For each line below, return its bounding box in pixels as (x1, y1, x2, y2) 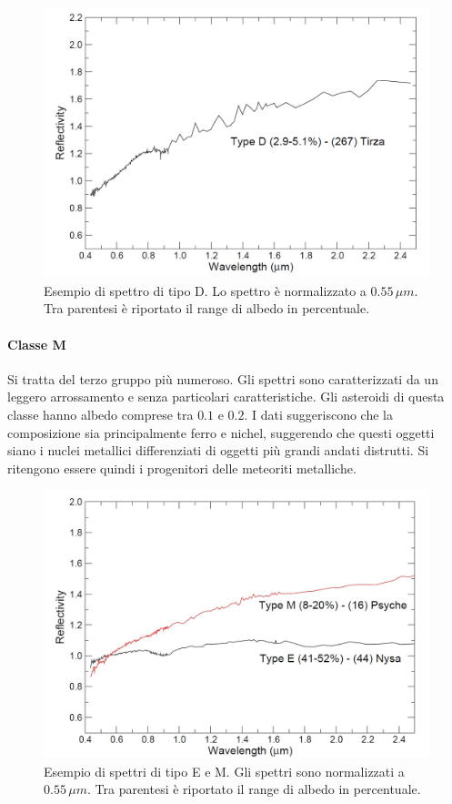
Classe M (7, 334, 66, 353)
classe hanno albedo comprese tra (7, 405, 194, 424)
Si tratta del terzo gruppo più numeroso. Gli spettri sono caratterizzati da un (7, 369, 438, 388)
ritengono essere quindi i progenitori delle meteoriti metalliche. (7, 458, 357, 477)
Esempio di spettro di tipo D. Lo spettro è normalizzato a (44, 280, 367, 300)
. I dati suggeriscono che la (244, 405, 393, 424)
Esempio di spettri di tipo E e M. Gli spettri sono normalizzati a (44, 761, 405, 780)
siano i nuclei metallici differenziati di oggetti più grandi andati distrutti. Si (7, 441, 429, 460)
